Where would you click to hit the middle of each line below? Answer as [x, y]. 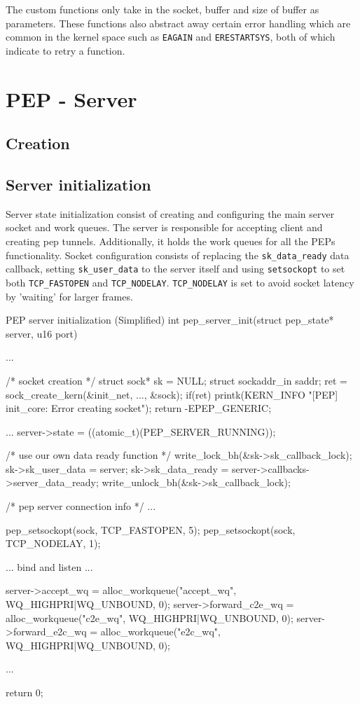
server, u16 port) [42, 333]
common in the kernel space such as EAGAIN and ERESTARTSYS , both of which [171, 37]
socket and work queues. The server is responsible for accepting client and [164, 227]
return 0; [25, 692]
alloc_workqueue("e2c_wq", [160, 631]
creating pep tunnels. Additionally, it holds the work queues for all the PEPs [171, 241]
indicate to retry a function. [65, 50]
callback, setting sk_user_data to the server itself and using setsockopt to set [175, 269]
